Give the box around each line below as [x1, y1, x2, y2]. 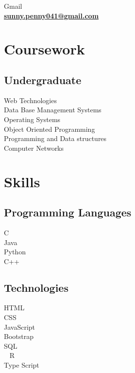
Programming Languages [4, 205, 132, 220]
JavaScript [4, 321, 35, 332]
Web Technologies [4, 95, 57, 105]
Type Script [4, 360, 39, 370]
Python [4, 247, 26, 257]
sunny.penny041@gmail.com [4, 10, 99, 20]
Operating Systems [4, 114, 61, 124]
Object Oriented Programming [4, 124, 95, 134]
